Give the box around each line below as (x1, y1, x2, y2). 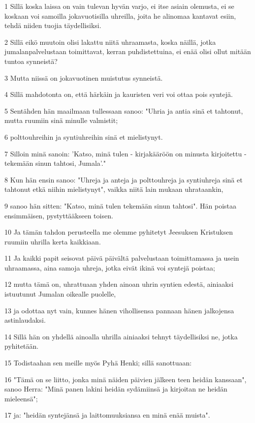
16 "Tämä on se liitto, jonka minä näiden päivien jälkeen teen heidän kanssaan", (4, 374, 247, 384)
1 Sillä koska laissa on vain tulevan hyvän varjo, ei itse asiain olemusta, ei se (4, 1, 234, 11)
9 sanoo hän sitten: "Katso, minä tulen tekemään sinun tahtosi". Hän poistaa (4, 200, 237, 211)
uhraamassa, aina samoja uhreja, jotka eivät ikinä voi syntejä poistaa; (4, 262, 215, 272)
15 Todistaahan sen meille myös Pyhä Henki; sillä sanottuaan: (4, 358, 192, 368)
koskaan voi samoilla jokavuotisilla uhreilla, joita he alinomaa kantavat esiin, (4, 10, 236, 21)
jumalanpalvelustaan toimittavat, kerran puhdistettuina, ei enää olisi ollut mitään (4, 46, 251, 57)
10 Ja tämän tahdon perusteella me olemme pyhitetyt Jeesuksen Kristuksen (4, 227, 233, 237)
